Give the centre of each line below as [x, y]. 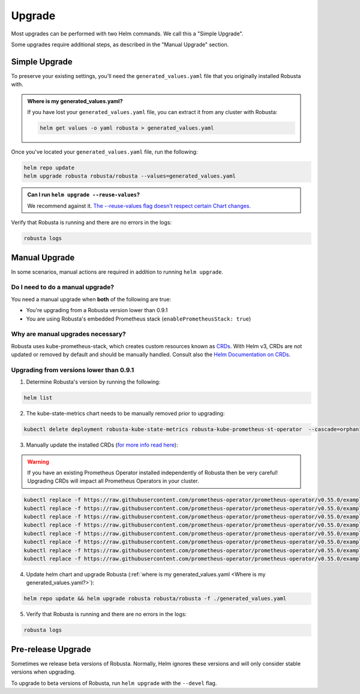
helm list [38, 398]
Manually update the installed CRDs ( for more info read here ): [102, 445]
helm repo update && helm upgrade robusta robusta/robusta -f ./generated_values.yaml [155, 599]
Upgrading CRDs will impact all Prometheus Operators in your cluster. [113, 481]
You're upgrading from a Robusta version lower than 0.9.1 [97, 310]
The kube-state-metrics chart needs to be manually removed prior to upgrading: [125, 414]
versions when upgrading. [43, 672]
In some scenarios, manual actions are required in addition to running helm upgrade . [117, 272]
